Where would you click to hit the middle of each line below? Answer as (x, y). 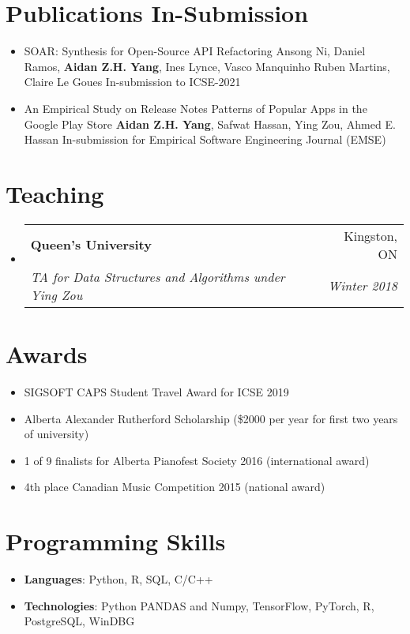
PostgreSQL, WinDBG (79, 621)
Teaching (55, 193)
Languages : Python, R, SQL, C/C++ (118, 579)
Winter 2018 (363, 286)
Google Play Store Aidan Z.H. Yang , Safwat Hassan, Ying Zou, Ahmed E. (210, 124)
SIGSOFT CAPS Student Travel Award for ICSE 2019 (156, 391)
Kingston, (371, 235)
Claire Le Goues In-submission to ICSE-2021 (132, 82)
